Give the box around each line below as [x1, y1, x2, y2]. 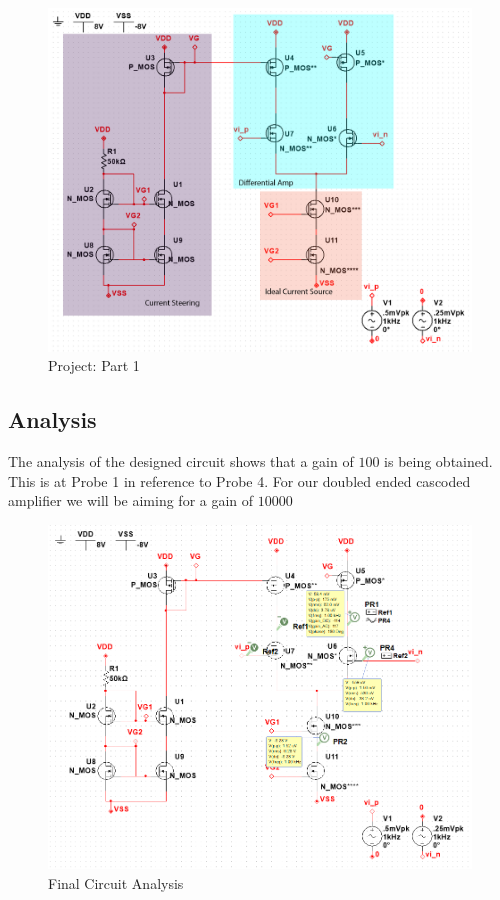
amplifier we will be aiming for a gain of [8, 490, 254, 511]
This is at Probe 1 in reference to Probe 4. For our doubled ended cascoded [8, 470, 471, 491]
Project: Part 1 [48, 355, 140, 376]
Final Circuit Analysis [48, 872, 184, 893]
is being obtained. [384, 451, 493, 472]
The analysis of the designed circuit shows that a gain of [8, 451, 354, 472]
